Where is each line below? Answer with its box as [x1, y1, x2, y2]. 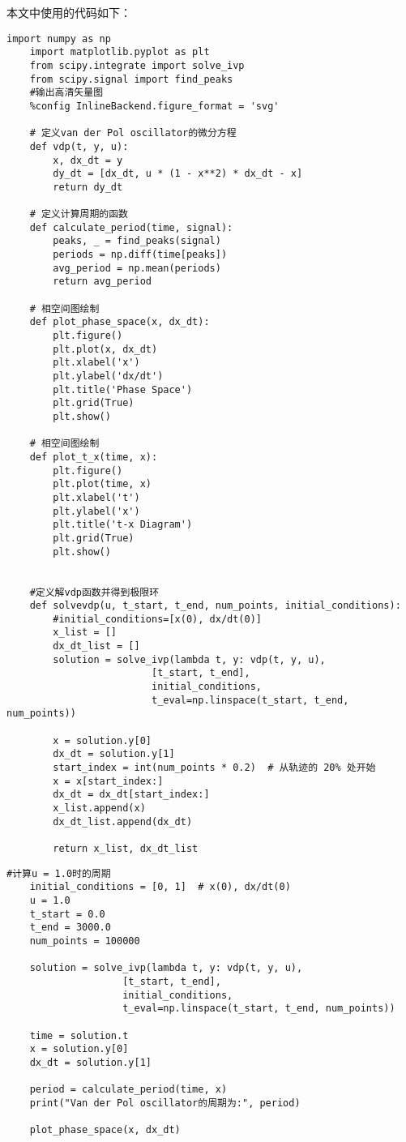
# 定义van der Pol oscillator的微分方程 [29, 127, 237, 139]
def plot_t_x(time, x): [29, 451, 158, 463]
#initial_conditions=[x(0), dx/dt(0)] [53, 613, 262, 625]
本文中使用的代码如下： [6, 4, 131, 20]
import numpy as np [6, 32, 111, 45]
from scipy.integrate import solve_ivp [29, 59, 245, 71]
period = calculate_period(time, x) [29, 1084, 228, 1096]
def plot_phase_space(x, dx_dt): [29, 316, 210, 328]
